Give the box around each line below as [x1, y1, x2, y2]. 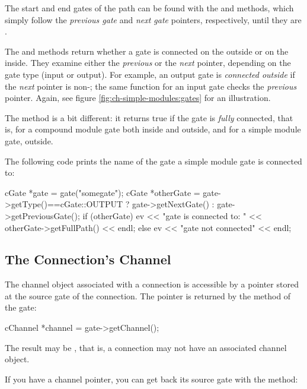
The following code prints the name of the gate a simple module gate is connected [5, 154, 302, 167]
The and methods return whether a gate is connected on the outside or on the [5, 45, 289, 57]
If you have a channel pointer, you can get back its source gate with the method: [5, 372, 298, 385]
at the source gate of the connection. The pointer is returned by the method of [5, 289, 291, 302]
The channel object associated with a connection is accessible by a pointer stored [5, 278, 299, 290]
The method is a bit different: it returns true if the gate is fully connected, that [5, 111, 293, 124]
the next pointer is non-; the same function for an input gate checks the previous [5, 80, 297, 92]
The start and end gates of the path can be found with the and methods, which [5, 2, 294, 14]
